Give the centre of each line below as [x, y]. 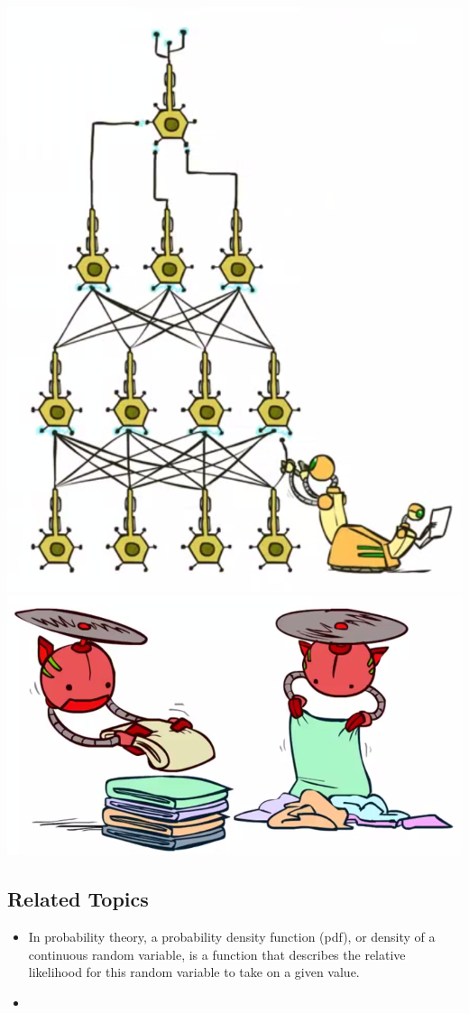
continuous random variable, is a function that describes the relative [217, 954]
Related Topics [78, 899]
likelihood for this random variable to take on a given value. [194, 972]
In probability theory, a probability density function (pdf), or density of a [232, 937]
